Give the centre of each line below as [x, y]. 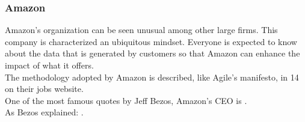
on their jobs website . [44, 89]
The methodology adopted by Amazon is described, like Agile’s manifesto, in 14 [152, 77]
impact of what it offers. [49, 65]
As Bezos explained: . [44, 112]
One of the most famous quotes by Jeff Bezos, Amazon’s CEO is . [126, 100]
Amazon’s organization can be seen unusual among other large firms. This [141, 30]
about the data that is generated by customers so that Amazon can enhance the [152, 53]
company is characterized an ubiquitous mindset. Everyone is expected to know [151, 41]
